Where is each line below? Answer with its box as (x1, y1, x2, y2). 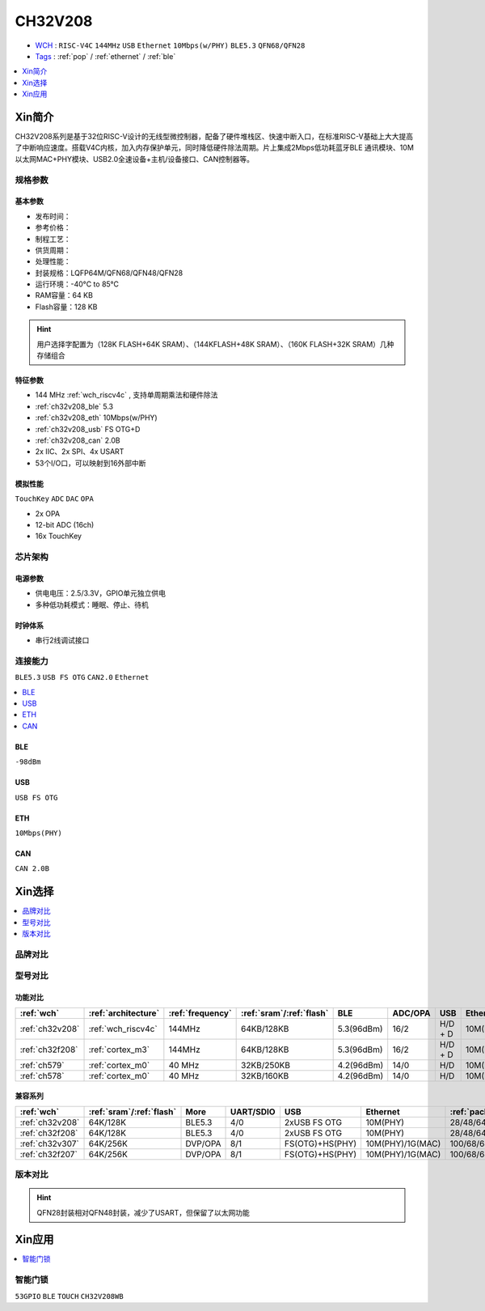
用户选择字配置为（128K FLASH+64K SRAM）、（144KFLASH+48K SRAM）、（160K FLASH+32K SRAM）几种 (36, 339, 394, 349)
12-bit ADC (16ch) (35, 520, 95, 529)
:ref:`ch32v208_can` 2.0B (35, 435, 120, 445)
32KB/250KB (241, 1059, 291, 1071)
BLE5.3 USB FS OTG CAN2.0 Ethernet (15, 672, 150, 682)
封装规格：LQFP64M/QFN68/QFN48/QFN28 (35, 268, 183, 278)
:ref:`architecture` (88, 1008, 160, 1019)
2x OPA (35, 508, 61, 518)
